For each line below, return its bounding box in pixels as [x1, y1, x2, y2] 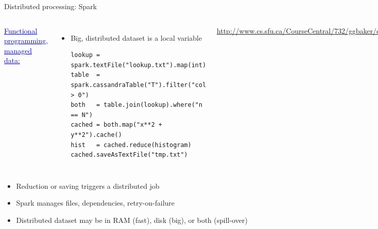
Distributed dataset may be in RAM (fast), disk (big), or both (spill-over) [16, 214, 248, 225]
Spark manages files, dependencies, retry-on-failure [16, 197, 175, 208]
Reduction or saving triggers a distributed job [16, 180, 160, 191]
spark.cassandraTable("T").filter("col [70, 81, 206, 89]
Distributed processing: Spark [4, 1, 97, 11]
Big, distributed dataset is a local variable [70, 32, 202, 43]
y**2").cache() [70, 131, 122, 138]
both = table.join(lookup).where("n [70, 101, 203, 109]
